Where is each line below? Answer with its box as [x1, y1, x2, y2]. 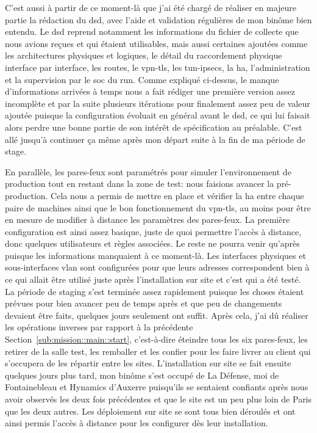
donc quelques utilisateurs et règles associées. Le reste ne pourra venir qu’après [5, 237, 300, 250]
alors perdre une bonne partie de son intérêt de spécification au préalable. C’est [5, 120, 302, 133]
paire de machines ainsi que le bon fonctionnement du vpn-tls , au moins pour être [5, 201, 311, 214]
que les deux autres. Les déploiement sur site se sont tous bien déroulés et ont [5, 404, 296, 417]
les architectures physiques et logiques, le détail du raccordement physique [5, 49, 282, 62]
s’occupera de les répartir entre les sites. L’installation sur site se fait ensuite [5, 357, 291, 369]
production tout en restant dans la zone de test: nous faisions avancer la [5, 177, 274, 190]
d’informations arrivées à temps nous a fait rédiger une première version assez [5, 85, 296, 98]
